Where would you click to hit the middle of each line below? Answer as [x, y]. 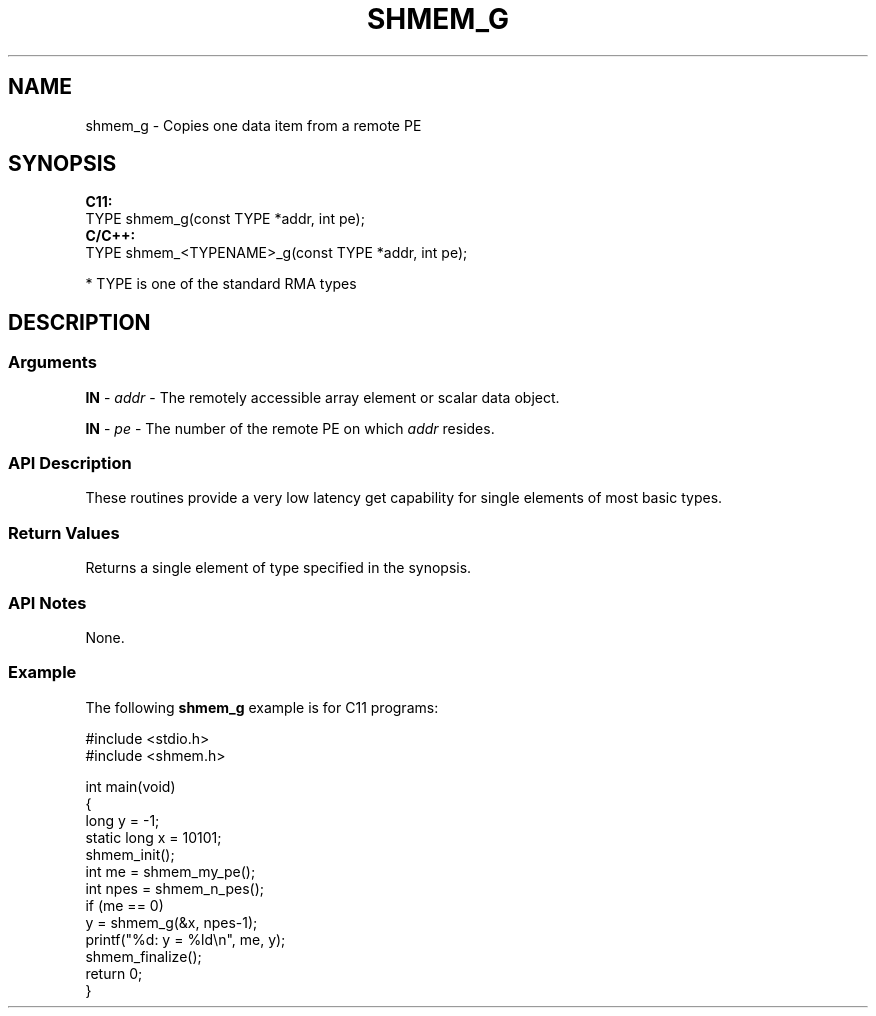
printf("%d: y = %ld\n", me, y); [185, 939]
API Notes [47, 602]
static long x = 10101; [153, 837]
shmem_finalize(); [143, 956]
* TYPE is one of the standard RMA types [221, 284]
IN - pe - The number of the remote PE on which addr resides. [290, 428]
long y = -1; [122, 820]
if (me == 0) [124, 905]
